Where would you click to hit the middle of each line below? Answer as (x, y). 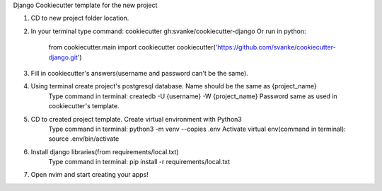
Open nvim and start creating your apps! (89, 175)
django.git (63, 57)
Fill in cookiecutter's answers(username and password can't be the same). (140, 73)
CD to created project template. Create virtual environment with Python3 (136, 119)
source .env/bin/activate (84, 139)
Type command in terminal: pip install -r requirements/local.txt (139, 162)
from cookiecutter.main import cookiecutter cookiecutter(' (133, 47)
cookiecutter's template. (84, 106)
